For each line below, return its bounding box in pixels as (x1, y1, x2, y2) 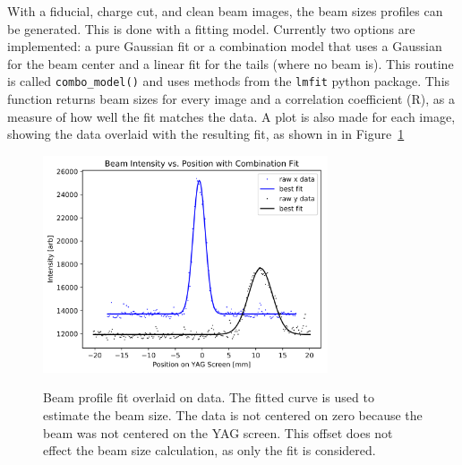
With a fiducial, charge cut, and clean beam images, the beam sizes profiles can (7, 2, 443, 20)
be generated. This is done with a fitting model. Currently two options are (7, 19, 415, 38)
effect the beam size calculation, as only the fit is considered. (43, 441, 376, 460)
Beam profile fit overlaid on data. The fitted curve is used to (43, 388, 374, 407)
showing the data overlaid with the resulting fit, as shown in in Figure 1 (7, 125, 405, 143)
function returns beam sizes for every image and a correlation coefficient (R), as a (7, 90, 456, 108)
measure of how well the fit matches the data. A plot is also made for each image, (7, 107, 456, 125)
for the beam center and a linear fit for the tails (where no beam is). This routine (7, 54, 454, 73)
